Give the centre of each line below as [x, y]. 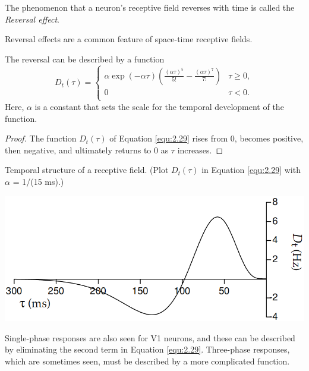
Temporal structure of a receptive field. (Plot [87, 170]
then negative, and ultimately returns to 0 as [87, 150]
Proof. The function [41, 138]
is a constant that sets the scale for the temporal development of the [159, 106]
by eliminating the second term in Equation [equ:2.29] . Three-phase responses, [147, 349]
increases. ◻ [200, 150]
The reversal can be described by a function [85, 59]
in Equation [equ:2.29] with [251, 170]
